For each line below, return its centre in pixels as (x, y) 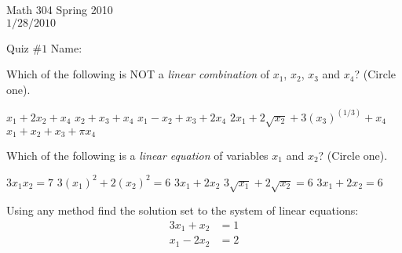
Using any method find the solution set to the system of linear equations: (183, 210)
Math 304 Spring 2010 (60, 9)
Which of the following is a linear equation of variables (137, 155)
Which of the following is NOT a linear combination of (138, 74)
